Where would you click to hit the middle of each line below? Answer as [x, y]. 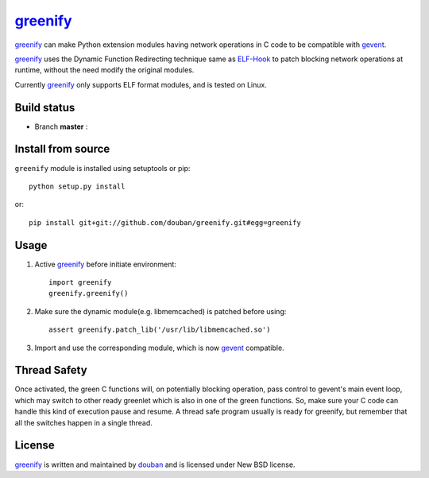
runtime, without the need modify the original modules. [104, 70]
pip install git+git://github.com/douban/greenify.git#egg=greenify [165, 222]
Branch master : [61, 126]
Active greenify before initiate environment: [105, 264]
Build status [45, 107]
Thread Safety [51, 370]
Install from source [62, 149]
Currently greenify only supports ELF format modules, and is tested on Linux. [141, 84]
